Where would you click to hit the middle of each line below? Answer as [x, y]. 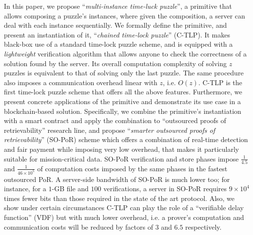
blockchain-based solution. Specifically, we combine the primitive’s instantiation [123, 111]
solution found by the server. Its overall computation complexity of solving [116, 63]
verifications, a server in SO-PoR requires [165, 189]
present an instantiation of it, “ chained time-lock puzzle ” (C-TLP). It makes [117, 34]
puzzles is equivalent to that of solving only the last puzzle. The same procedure [124, 73]
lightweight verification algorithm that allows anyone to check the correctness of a [125, 53]
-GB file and [70, 189]
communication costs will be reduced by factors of [78, 226]
